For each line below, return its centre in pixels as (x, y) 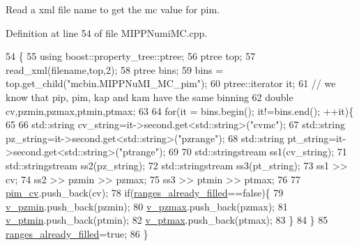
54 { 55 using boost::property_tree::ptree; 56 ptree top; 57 (131, 56)
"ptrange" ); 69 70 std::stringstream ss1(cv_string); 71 (233, 152)
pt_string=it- (317, 138)
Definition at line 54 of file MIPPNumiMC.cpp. (107, 32)
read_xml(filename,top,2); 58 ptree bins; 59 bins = (115, 69)
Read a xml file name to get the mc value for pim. (113, 9)
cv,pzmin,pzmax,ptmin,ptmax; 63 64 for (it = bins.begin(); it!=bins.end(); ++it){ (180, 110)
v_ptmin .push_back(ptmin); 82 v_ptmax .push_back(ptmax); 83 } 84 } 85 (167, 220)
